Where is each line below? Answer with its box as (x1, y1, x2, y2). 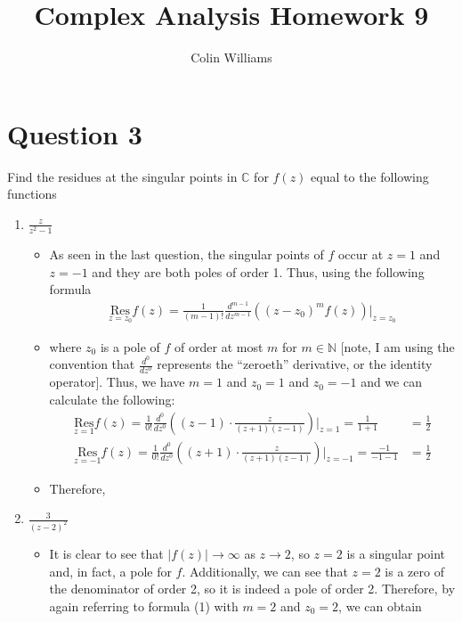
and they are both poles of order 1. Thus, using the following (92, 262, 425, 281)
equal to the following (311, 167, 429, 185)
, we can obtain (338, 596, 422, 615)
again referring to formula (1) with (49, 596, 239, 615)
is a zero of (385, 561, 444, 580)
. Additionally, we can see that (182, 561, 348, 580)
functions (7, 184, 57, 203)
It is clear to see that (49, 544, 164, 563)
